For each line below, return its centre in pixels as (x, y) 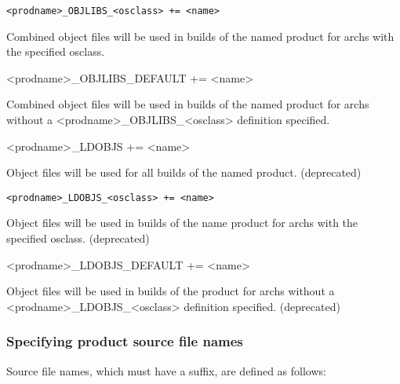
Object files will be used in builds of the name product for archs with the (182, 223)
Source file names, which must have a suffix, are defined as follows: (166, 370)
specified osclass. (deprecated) (78, 238)
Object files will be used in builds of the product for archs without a (171, 291)
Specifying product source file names (125, 341)
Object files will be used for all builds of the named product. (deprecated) (184, 172)
